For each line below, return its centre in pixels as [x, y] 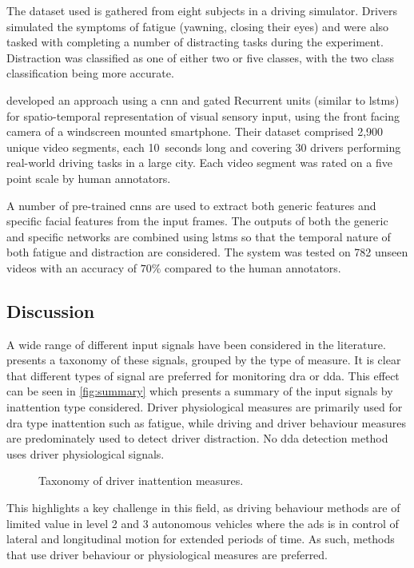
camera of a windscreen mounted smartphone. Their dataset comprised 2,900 [195, 131]
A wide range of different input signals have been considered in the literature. [196, 344]
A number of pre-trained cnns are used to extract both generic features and [191, 205]
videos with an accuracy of [72, 267]
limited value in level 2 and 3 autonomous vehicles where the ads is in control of [203, 523]
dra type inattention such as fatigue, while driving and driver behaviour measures [206, 422]
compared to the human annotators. [253, 267]
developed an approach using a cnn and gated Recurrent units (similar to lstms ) [203, 99]
